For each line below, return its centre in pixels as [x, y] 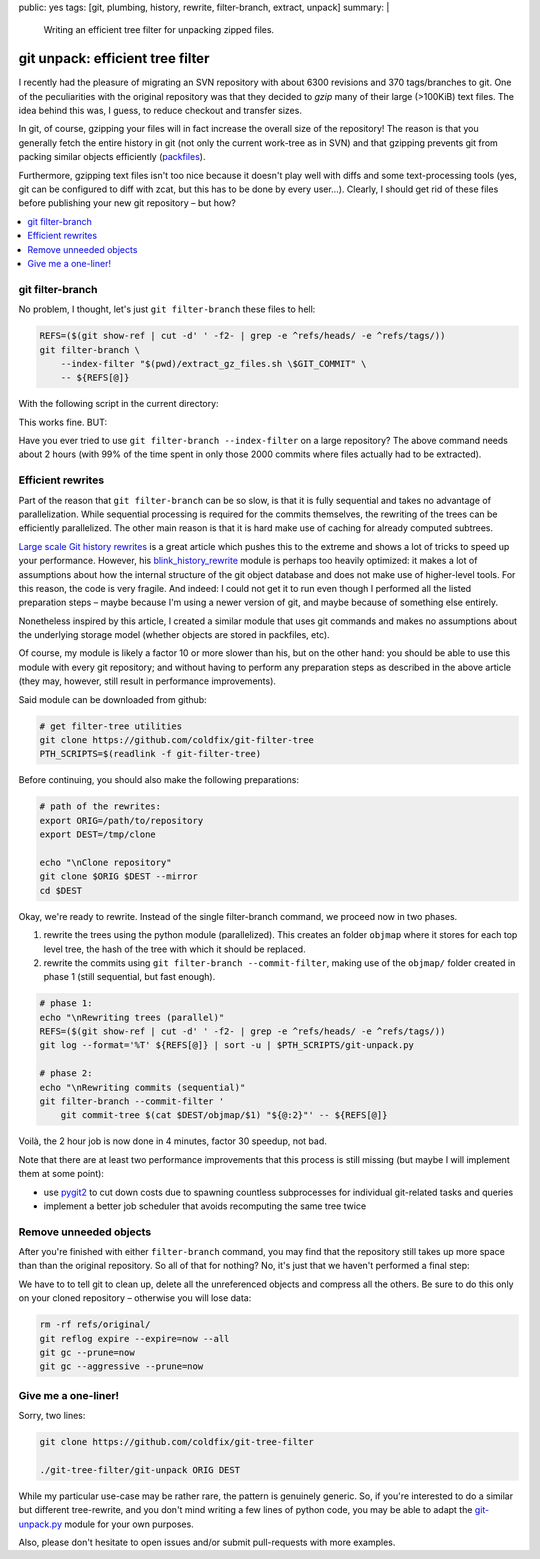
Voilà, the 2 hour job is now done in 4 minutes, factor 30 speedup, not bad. [172, 1141]
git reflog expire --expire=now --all [134, 1338]
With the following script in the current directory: [118, 404]
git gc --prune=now [87, 1353]
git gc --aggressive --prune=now [121, 1366]
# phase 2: [66, 1073]
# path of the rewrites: [100, 806]
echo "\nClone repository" [105, 862]
